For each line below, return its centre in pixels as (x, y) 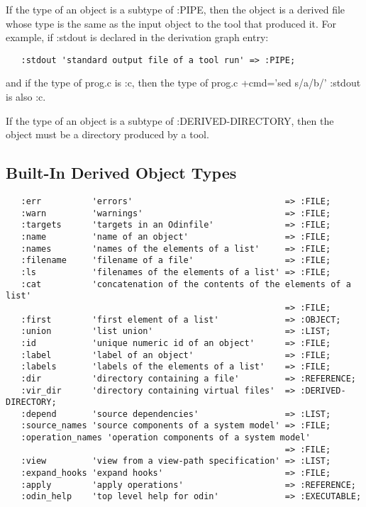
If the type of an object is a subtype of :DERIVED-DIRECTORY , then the (170, 120)
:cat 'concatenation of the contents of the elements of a (186, 284)
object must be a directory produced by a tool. (107, 134)
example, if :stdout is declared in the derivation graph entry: (137, 37)
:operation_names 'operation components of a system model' (166, 438)
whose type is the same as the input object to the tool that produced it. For (171, 23)
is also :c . (26, 97)
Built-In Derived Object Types (121, 173)
